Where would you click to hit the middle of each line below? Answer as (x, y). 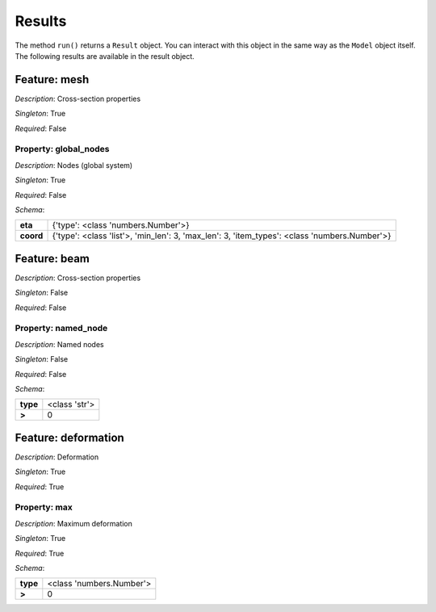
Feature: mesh (52, 80)
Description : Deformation (57, 457)
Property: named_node (61, 329)
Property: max (44, 507)
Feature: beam (52, 258)
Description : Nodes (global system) (74, 165)
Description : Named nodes (59, 344)
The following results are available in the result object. (105, 56)
